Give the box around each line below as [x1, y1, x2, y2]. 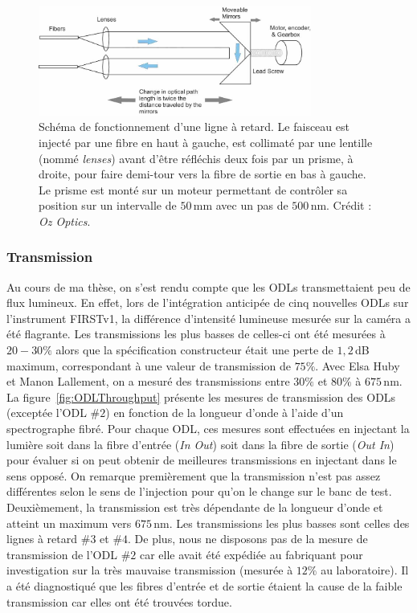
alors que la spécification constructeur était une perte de [55, 341, 333, 358]
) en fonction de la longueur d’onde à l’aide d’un [105, 404, 344, 421]
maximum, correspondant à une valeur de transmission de [6, 357, 291, 374]
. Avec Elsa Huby [315, 357, 400, 374]
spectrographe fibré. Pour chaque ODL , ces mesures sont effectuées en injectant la [6, 420, 410, 437]
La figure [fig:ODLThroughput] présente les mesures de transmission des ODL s [6, 388, 396, 405]
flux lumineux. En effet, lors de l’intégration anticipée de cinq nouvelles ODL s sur [6, 294, 409, 311]
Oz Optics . [39, 212, 91, 229]
